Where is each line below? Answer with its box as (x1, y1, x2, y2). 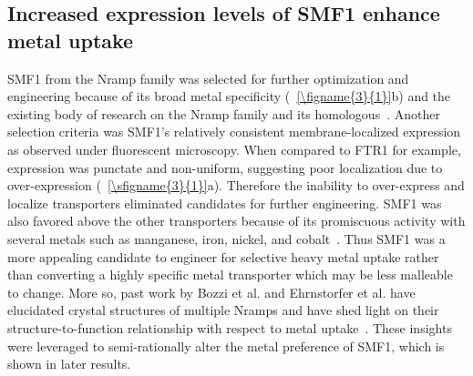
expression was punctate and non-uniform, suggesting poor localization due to (7, 158, 443, 177)
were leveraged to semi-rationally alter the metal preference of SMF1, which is (7, 336, 445, 355)
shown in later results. (7, 354, 131, 373)
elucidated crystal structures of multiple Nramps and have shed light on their (7, 300, 439, 320)
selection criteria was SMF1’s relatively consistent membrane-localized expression (7, 122, 461, 141)
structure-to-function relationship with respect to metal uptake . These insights (7, 318, 452, 337)
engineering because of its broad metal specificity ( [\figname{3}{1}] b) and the (7, 86, 451, 106)
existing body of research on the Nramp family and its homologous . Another (7, 104, 440, 123)
